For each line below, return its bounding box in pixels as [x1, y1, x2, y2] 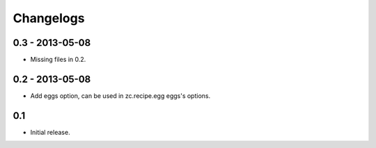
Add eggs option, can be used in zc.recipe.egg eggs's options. [30, 91, 211, 100]
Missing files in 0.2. [30, 56, 86, 64]
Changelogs [13, 10, 85, 26]
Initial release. [30, 128, 70, 136]
